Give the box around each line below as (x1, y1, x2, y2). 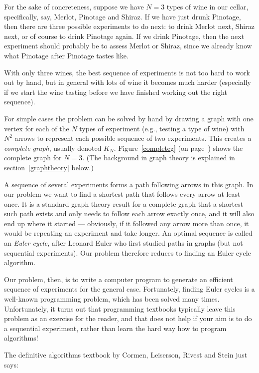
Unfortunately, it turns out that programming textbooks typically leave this (4, 303, 236, 314)
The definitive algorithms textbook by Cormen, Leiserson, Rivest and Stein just (4, 350, 248, 360)
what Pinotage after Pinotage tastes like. (4, 50, 129, 60)
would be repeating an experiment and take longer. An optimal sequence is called (4, 228, 253, 238)
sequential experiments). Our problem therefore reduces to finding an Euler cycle (4, 247, 251, 258)
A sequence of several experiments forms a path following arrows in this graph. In (4, 179, 254, 189)
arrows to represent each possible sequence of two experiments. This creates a (14, 133, 252, 143)
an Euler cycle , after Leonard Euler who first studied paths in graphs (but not (4, 238, 243, 248)
